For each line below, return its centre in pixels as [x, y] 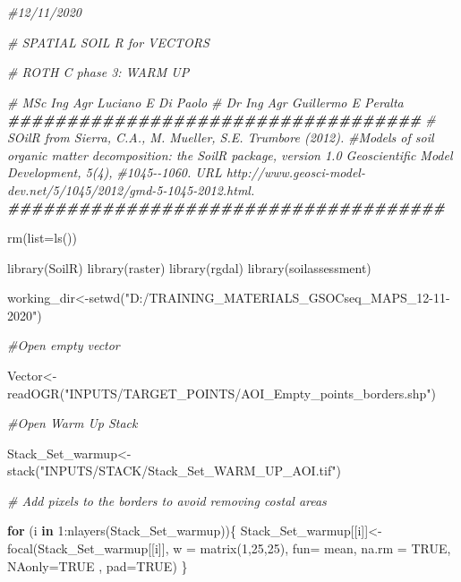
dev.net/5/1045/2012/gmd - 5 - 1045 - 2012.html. [131, 189]
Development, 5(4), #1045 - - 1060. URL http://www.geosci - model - [186, 172]
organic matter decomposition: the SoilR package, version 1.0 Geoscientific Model [230, 154]
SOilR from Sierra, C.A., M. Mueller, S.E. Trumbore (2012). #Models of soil [221, 137]
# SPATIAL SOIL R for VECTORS [108, 42]
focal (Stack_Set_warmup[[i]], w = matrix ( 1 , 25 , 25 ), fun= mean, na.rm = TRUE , [229, 548]
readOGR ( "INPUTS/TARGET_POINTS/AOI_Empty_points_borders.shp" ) [222, 393]
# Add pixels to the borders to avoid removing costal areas [167, 500]
